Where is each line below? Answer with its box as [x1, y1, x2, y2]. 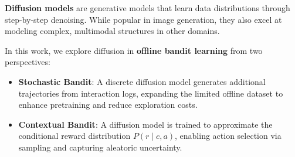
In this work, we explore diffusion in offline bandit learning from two [5, 44, 263, 56]
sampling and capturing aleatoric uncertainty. [18, 141, 182, 153]
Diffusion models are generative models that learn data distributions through [5, 2, 290, 13]
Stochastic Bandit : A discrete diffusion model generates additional [18, 75, 266, 87]
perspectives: [5, 56, 50, 68]
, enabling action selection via [175, 129, 282, 142]
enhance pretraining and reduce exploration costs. [18, 98, 198, 111]
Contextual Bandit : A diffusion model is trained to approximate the [18, 118, 273, 130]
